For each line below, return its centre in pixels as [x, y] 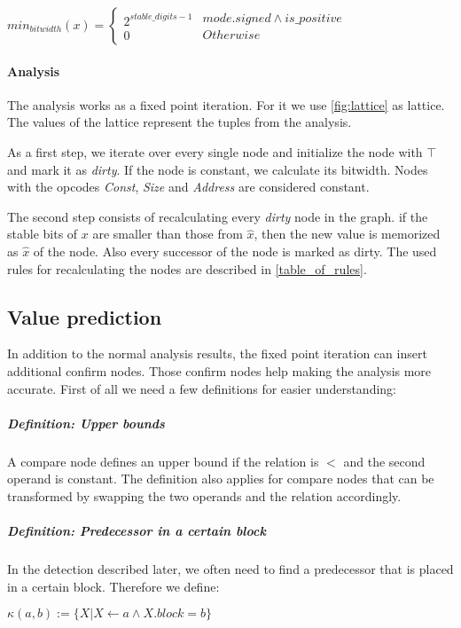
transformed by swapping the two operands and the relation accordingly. [204, 495]
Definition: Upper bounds [86, 423]
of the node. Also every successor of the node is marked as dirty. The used [235, 251]
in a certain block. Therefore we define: [113, 586]
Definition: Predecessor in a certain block [137, 531]
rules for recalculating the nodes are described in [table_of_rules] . [187, 268]
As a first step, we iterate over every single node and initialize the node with [215, 151]
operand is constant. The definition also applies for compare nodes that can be [221, 479]
